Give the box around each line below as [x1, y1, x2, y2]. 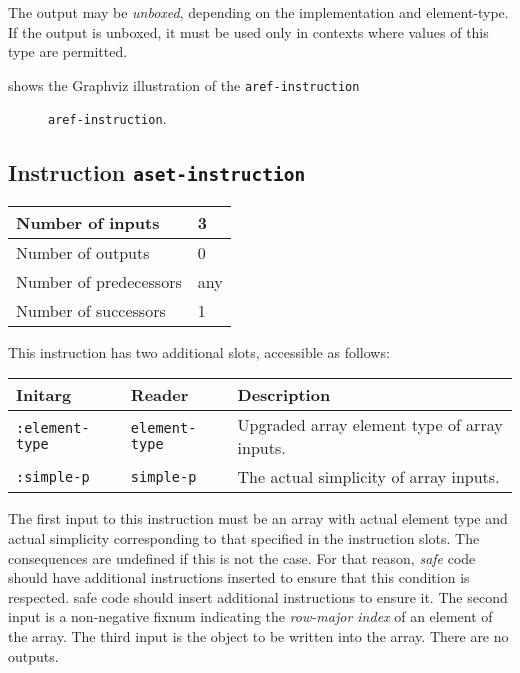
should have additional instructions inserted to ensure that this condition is [8, 567, 470, 588]
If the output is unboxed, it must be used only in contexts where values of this [8, 21, 489, 42]
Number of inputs [16, 210, 160, 234]
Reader [130, 383, 189, 407]
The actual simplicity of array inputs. [237, 465, 500, 489]
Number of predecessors [16, 269, 182, 293]
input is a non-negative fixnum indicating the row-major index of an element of [8, 606, 493, 627]
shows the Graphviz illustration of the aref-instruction [8, 74, 360, 95]
